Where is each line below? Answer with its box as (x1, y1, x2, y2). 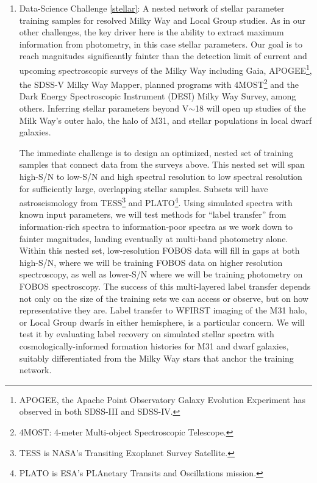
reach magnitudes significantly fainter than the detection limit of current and (19, 49, 307, 62)
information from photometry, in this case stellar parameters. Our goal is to (19, 37, 303, 50)
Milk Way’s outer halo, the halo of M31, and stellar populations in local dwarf (19, 113, 312, 126)
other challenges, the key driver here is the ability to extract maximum (19, 26, 284, 38)
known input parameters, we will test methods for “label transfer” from (19, 208, 287, 221)
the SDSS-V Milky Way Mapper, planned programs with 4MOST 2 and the (19, 76, 299, 90)
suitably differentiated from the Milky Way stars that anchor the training (19, 351, 294, 364)
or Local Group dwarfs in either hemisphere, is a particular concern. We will (19, 315, 305, 328)
